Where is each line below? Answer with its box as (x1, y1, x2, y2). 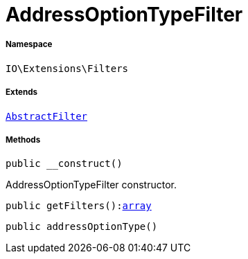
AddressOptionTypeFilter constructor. (6, 179, 177, 191)
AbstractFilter (6, 110, 88, 122)
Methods (6, 134, 41, 145)
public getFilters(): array (6, 200, 152, 212)
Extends (6, 87, 38, 98)
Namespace (6, 39, 53, 50)
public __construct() (6, 158, 123, 170)
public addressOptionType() (6, 221, 158, 233)
